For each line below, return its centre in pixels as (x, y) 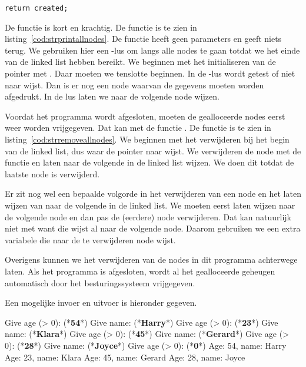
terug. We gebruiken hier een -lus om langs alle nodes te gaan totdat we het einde (152, 50)
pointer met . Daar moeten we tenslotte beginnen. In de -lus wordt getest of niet (150, 73)
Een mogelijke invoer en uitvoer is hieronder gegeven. (101, 302)
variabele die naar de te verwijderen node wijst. (90, 239)
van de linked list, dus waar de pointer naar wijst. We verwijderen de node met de (153, 151)
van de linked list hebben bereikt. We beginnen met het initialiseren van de (140, 62)
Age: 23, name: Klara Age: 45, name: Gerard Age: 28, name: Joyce (125, 357)
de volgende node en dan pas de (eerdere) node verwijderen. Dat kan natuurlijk (148, 216)
